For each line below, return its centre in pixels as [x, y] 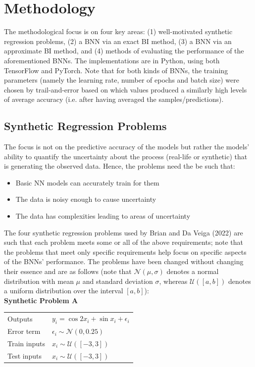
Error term [24, 331]
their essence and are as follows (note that [68, 271]
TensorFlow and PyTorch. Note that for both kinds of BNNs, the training [116, 70]
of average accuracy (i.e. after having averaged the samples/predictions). [114, 99]
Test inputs [25, 355]
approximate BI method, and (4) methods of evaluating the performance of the [124, 51]
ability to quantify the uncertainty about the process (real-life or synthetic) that [126, 156]
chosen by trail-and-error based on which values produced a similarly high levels [126, 89]
